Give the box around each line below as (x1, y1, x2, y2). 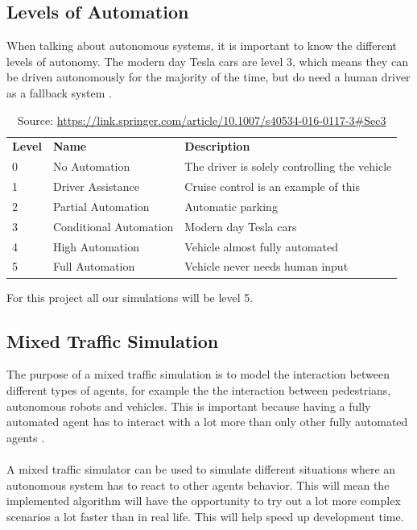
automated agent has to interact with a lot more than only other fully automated (6, 413, 408, 430)
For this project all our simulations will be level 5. (6, 288, 254, 305)
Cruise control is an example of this (184, 178, 361, 195)
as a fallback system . (6, 84, 112, 101)
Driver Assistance (52, 178, 140, 195)
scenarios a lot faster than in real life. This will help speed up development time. (6, 507, 404, 524)
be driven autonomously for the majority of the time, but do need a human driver (6, 68, 411, 85)
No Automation (52, 158, 130, 175)
